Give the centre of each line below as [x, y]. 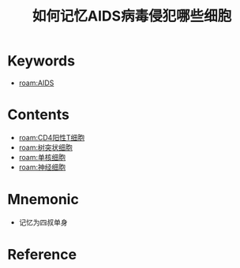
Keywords [41, 61]
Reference [42, 255]
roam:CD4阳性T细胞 [51, 137]
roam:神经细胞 [42, 167]
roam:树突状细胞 [45, 147]
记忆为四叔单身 [43, 222]
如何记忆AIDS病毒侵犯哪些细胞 [132, 16]
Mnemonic [43, 200]
